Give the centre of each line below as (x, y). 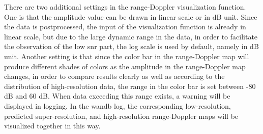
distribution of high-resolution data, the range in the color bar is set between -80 (130, 86)
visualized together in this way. (52, 126)
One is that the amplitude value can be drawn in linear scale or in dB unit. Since (131, 16)
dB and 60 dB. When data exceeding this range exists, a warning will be (117, 96)
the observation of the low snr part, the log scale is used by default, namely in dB (131, 46)
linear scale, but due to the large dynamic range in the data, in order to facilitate (131, 36)
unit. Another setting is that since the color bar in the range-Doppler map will (127, 56)
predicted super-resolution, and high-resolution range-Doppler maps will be (121, 116)
